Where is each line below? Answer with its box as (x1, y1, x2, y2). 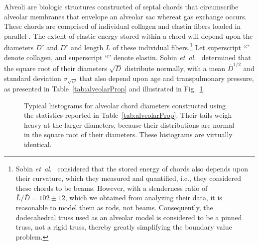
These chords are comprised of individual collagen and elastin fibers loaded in (4, 21, 241, 31)
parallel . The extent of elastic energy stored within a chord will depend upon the (4, 30, 253, 41)
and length (71, 42, 104, 53)
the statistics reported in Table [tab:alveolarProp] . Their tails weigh (24, 110, 232, 120)
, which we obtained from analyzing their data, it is (65, 192, 222, 203)
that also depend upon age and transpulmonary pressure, (79, 73, 254, 83)
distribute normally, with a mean (125, 63, 226, 73)
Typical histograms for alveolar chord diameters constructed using (24, 100, 226, 110)
